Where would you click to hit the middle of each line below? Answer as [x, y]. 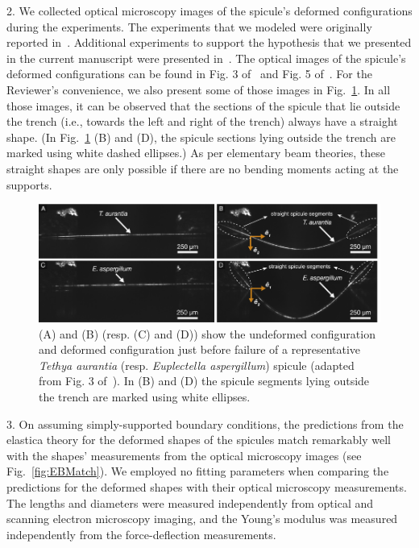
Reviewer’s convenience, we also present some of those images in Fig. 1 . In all [199, 89]
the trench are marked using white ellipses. [145, 397]
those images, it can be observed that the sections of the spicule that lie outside [203, 105]
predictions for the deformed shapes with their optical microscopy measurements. [207, 486]
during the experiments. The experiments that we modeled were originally [189, 26]
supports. [29, 184]
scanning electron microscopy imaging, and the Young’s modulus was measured [202, 519]
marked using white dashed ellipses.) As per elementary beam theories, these [196, 153]
